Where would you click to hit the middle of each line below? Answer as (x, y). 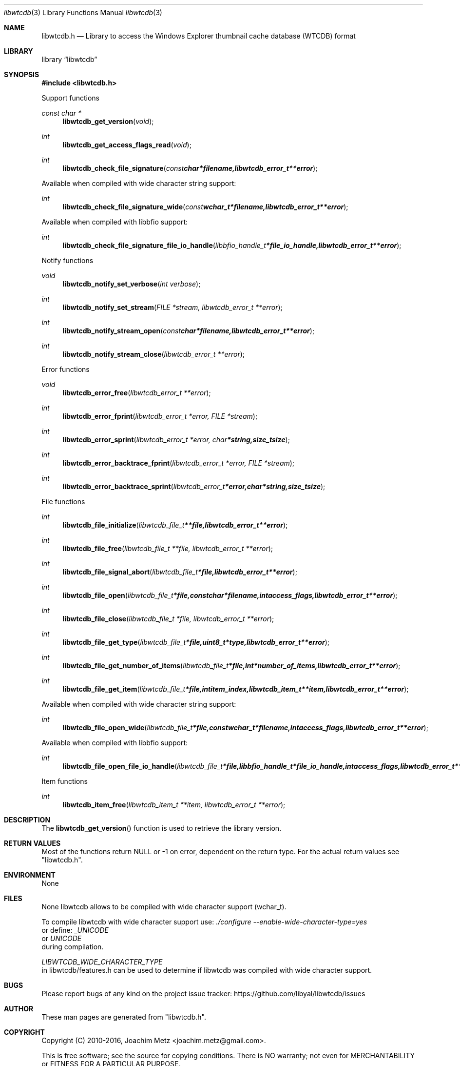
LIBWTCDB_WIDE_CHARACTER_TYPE (102, 962)
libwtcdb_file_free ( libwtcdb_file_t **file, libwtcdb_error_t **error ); (168, 548)
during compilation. (73, 947)
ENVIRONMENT (30, 875)
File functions (63, 502)
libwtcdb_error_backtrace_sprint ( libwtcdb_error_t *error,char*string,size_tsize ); (194, 486)
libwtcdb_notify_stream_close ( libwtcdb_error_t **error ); (154, 354)
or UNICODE (62, 938)
